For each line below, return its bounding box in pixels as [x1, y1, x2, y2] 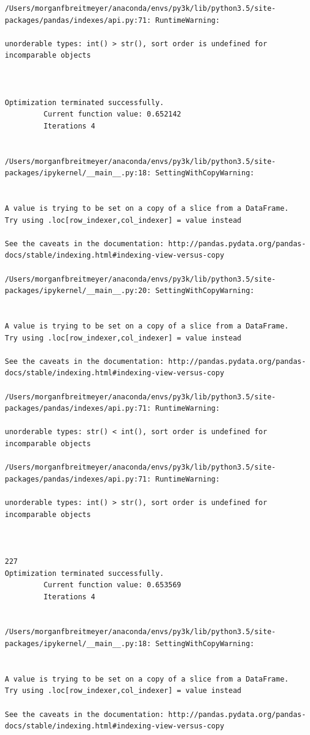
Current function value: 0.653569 [43, 581, 181, 590]
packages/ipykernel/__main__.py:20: [5, 286, 151, 295]
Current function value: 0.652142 [43, 110, 181, 119]
